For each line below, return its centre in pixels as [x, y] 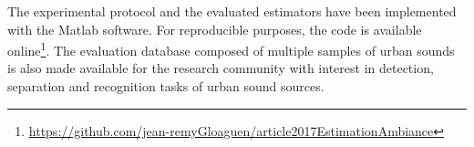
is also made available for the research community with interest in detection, [221, 68]
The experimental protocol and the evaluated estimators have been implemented [232, 11]
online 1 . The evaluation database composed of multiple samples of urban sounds [231, 49]
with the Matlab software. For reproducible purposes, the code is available [215, 29]
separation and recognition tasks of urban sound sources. [166, 86]
